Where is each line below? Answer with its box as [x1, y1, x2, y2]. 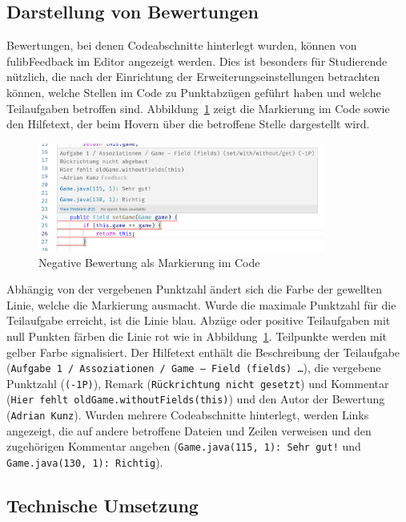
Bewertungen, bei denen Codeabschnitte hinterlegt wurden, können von [6, 37, 357, 54]
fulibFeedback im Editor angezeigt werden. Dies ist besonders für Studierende [6, 52, 388, 69]
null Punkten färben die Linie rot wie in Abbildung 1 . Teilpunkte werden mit [6, 327, 388, 344]
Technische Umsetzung [6, 493, 199, 518]
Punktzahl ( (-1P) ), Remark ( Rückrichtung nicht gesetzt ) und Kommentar [6, 374, 389, 391]
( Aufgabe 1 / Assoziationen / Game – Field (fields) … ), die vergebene [6, 359, 381, 376]
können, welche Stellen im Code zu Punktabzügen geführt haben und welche [6, 83, 381, 100]
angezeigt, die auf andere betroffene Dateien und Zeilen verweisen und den [6, 422, 372, 439]
